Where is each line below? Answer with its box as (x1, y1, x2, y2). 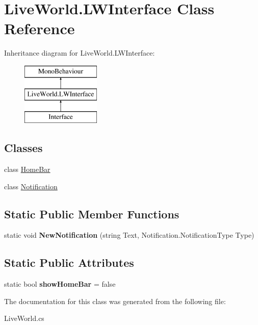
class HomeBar (4, 164, 50, 174)
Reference (4, 18, 75, 39)
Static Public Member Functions (4, 206, 179, 221)
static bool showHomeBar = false (4, 279, 116, 289)
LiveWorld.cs (4, 313, 44, 323)
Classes (4, 140, 43, 156)
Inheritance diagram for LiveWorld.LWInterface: (4, 47, 155, 58)
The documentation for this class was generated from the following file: (4, 295, 226, 306)
